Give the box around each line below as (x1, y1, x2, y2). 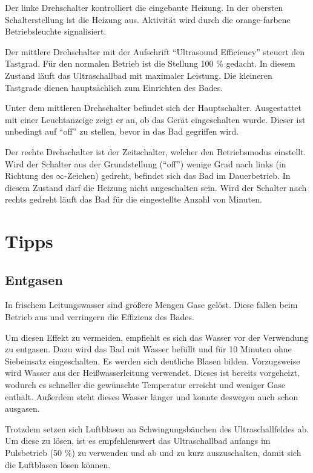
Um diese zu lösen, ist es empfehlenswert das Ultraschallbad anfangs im (5, 434, 271, 447)
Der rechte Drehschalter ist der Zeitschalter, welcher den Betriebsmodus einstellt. (5, 145, 306, 158)
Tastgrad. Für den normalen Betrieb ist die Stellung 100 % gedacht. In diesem (5, 57, 295, 70)
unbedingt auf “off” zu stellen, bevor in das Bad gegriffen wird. (5, 125, 239, 138)
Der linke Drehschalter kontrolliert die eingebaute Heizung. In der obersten (5, 1, 283, 13)
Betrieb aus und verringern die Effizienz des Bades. (5, 310, 194, 323)
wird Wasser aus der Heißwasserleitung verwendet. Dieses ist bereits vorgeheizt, (5, 366, 300, 379)
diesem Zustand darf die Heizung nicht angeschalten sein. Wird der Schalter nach (5, 181, 307, 193)
